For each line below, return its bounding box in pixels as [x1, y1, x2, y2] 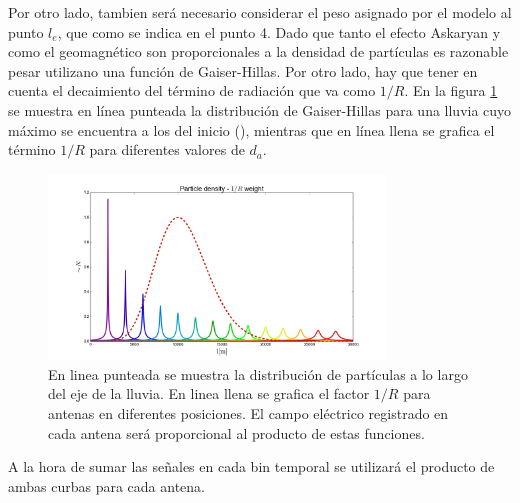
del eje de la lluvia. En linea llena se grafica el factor [48, 383, 370, 404]
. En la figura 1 [404, 80, 498, 101]
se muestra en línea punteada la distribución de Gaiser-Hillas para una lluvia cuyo [8, 99, 512, 120]
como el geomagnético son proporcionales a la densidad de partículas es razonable [8, 41, 509, 62]
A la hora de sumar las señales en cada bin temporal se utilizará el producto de [8, 456, 495, 477]
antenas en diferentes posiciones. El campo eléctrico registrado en [48, 403, 449, 424]
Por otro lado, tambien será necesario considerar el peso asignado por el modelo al [8, 2, 512, 22]
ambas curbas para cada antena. [8, 475, 206, 496]
